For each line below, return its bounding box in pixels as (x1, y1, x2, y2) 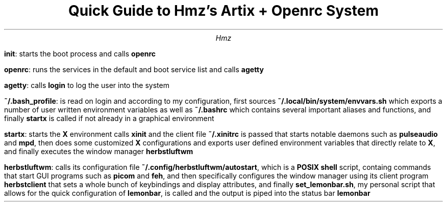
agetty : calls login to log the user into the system (4, 80, 169, 90)
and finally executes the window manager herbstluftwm (4, 146, 193, 156)
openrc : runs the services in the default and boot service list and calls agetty (4, 65, 264, 74)
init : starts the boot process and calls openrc (4, 49, 156, 58)
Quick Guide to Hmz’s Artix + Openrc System (68, 2, 379, 19)
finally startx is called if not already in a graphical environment (4, 113, 214, 123)
